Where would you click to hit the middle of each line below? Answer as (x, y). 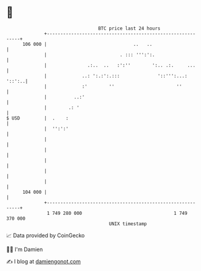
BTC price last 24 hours (129, 28)
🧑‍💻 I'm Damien (25, 249)
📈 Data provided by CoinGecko (46, 235)
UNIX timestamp (128, 224)
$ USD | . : (37, 118)
